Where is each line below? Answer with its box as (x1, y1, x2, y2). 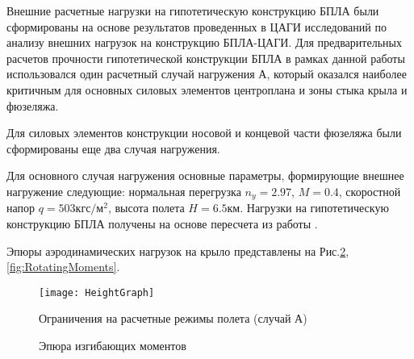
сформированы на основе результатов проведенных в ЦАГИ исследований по (6, 18, 387, 35)
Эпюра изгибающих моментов (39, 337, 186, 354)
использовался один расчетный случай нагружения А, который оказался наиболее (6, 65, 407, 82)
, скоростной (338, 182, 401, 199)
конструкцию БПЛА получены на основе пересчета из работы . (6, 215, 318, 232)
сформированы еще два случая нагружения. (6, 140, 220, 157)
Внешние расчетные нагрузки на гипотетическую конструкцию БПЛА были (6, 2, 379, 19)
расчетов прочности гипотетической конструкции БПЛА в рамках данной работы (6, 49, 405, 66)
